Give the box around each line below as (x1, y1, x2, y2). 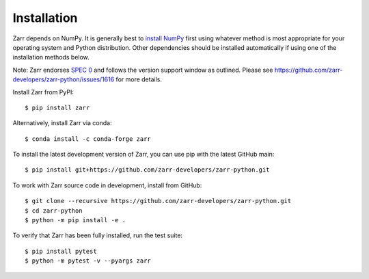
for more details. (115, 75, 162, 83)
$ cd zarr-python (25, 207, 83, 215)
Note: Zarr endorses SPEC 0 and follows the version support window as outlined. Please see (12, 66, 273, 74)
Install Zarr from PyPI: (12, 88, 74, 96)
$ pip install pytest (25, 247, 97, 255)
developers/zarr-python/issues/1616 (12, 75, 115, 83)
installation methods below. (12, 53, 90, 62)
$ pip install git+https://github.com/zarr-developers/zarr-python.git (25, 166, 270, 174)
